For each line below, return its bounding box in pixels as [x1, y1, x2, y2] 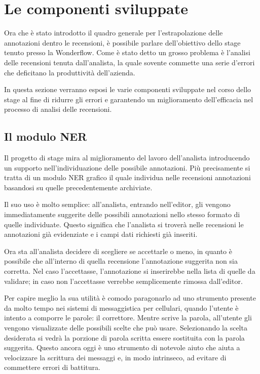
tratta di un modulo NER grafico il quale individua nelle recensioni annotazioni [4, 172, 251, 183]
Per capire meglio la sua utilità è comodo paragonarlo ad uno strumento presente [4, 293, 256, 303]
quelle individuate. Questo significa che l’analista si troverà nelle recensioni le [4, 219, 244, 229]
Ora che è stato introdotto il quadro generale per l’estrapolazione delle [4, 27, 223, 38]
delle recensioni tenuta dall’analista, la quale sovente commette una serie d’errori [4, 57, 255, 67]
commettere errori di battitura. [4, 362, 100, 372]
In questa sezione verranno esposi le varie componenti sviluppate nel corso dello [4, 84, 251, 95]
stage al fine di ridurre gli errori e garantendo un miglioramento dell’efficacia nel [4, 94, 253, 104]
